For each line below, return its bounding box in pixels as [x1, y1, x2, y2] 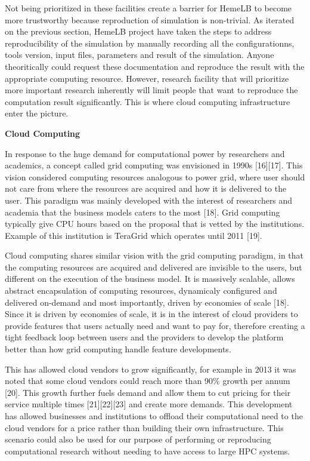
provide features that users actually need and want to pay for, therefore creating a [5, 319, 305, 331]
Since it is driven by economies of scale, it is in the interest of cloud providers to [5, 308, 298, 320]
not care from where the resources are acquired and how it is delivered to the [5, 182, 287, 195]
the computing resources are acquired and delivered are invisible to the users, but [5, 260, 302, 273]
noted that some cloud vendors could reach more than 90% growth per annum [5, 374, 290, 387]
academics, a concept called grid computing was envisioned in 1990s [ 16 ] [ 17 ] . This [5, 159, 303, 171]
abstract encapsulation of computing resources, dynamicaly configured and [5, 284, 277, 297]
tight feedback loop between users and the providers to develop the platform [5, 331, 284, 343]
